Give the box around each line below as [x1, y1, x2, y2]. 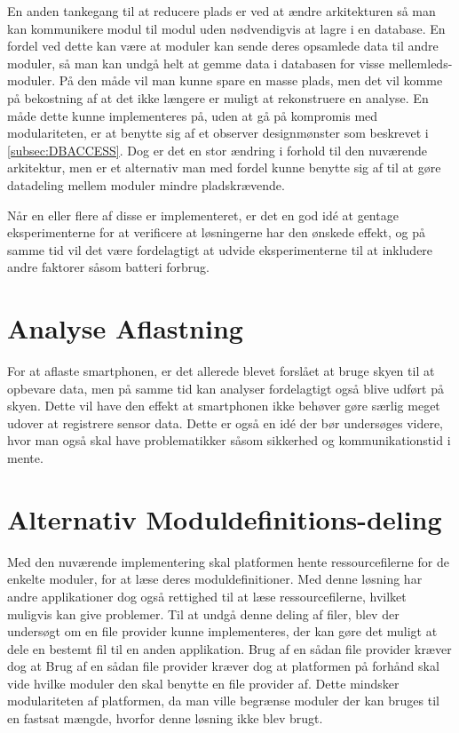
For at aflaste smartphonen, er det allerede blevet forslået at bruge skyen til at [7, 362, 435, 380]
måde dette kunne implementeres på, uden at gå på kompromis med [7, 106, 378, 124]
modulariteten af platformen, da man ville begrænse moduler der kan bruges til [7, 691, 439, 710]
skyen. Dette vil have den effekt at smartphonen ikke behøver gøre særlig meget [7, 396, 440, 415]
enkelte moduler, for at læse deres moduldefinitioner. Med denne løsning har [7, 570, 423, 588]
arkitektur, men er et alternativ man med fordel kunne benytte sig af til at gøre [7, 158, 441, 177]
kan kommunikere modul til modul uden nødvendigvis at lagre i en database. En [7, 19, 446, 37]
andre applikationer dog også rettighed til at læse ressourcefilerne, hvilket [7, 586, 407, 605]
